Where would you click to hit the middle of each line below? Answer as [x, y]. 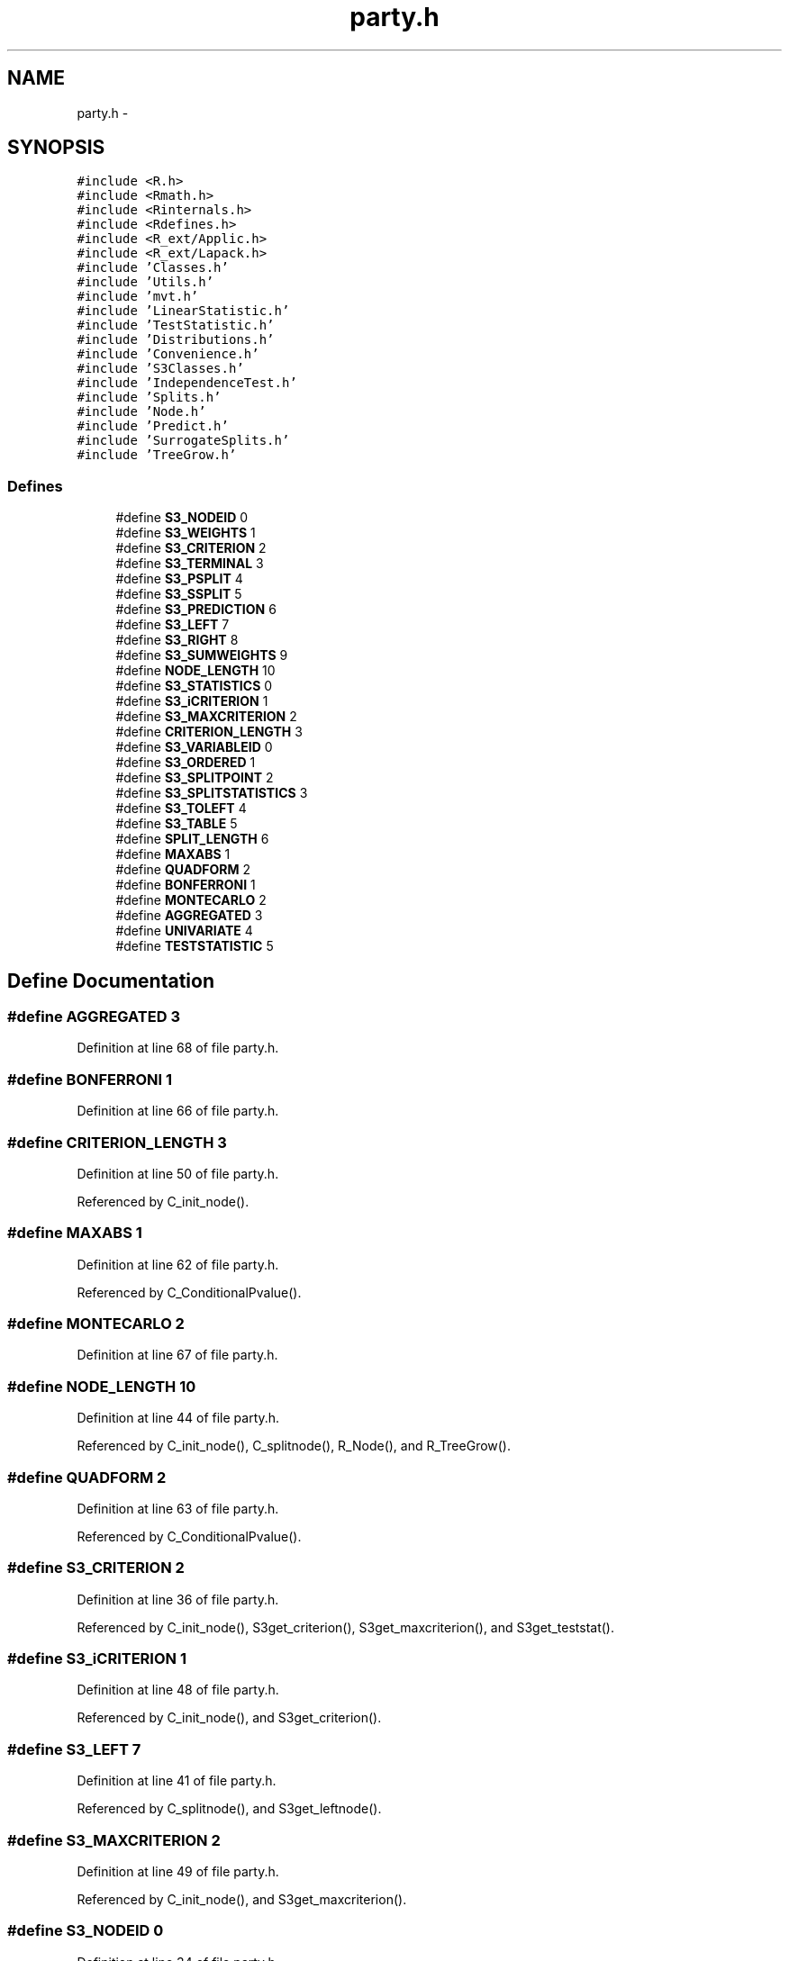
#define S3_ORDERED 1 [186, 763]
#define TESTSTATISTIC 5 [195, 946]
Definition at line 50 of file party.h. [178, 1173]
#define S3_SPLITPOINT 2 [195, 778]
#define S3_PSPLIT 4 [179, 579]
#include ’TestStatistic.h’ [176, 325]
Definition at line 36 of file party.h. [178, 1599]
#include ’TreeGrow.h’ [157, 455]
